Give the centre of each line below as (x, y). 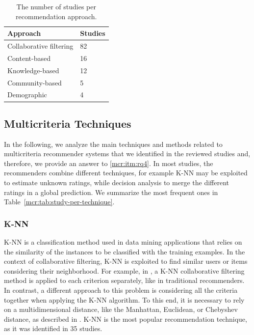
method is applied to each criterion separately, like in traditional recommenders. (124, 280)
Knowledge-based (33, 70)
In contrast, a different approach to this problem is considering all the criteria (121, 290)
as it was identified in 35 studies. (53, 328)
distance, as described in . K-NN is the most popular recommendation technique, (126, 319)
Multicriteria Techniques (68, 123)
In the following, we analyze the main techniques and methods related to (113, 144)
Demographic (27, 95)
